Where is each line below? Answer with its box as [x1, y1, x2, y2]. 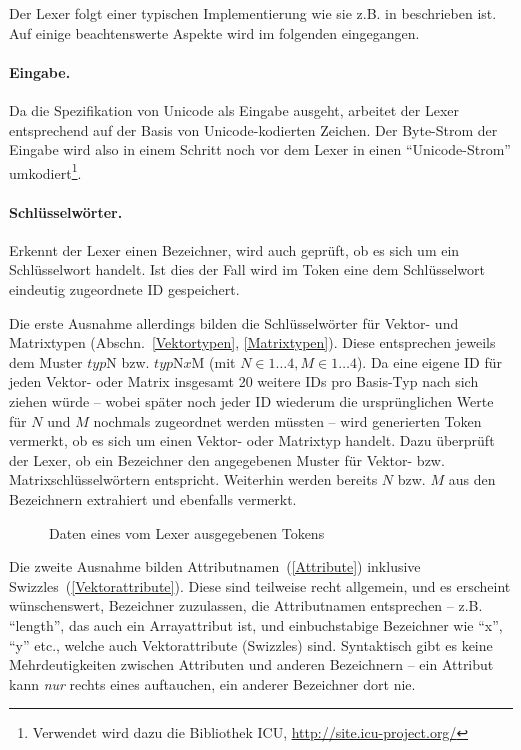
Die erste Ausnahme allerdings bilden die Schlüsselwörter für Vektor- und [9, 312, 459, 333]
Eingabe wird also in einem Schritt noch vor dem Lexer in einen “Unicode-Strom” [9, 139, 511, 160]
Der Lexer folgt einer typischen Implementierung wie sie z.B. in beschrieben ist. [9, 3, 497, 23]
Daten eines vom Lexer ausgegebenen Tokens [49, 522, 325, 543]
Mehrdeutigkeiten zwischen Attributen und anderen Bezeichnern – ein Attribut [9, 654, 494, 675]
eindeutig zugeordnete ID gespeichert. [9, 279, 240, 299]
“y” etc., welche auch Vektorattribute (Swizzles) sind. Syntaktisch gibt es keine [9, 634, 493, 655]
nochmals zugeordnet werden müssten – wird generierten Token [93, 410, 482, 431]
